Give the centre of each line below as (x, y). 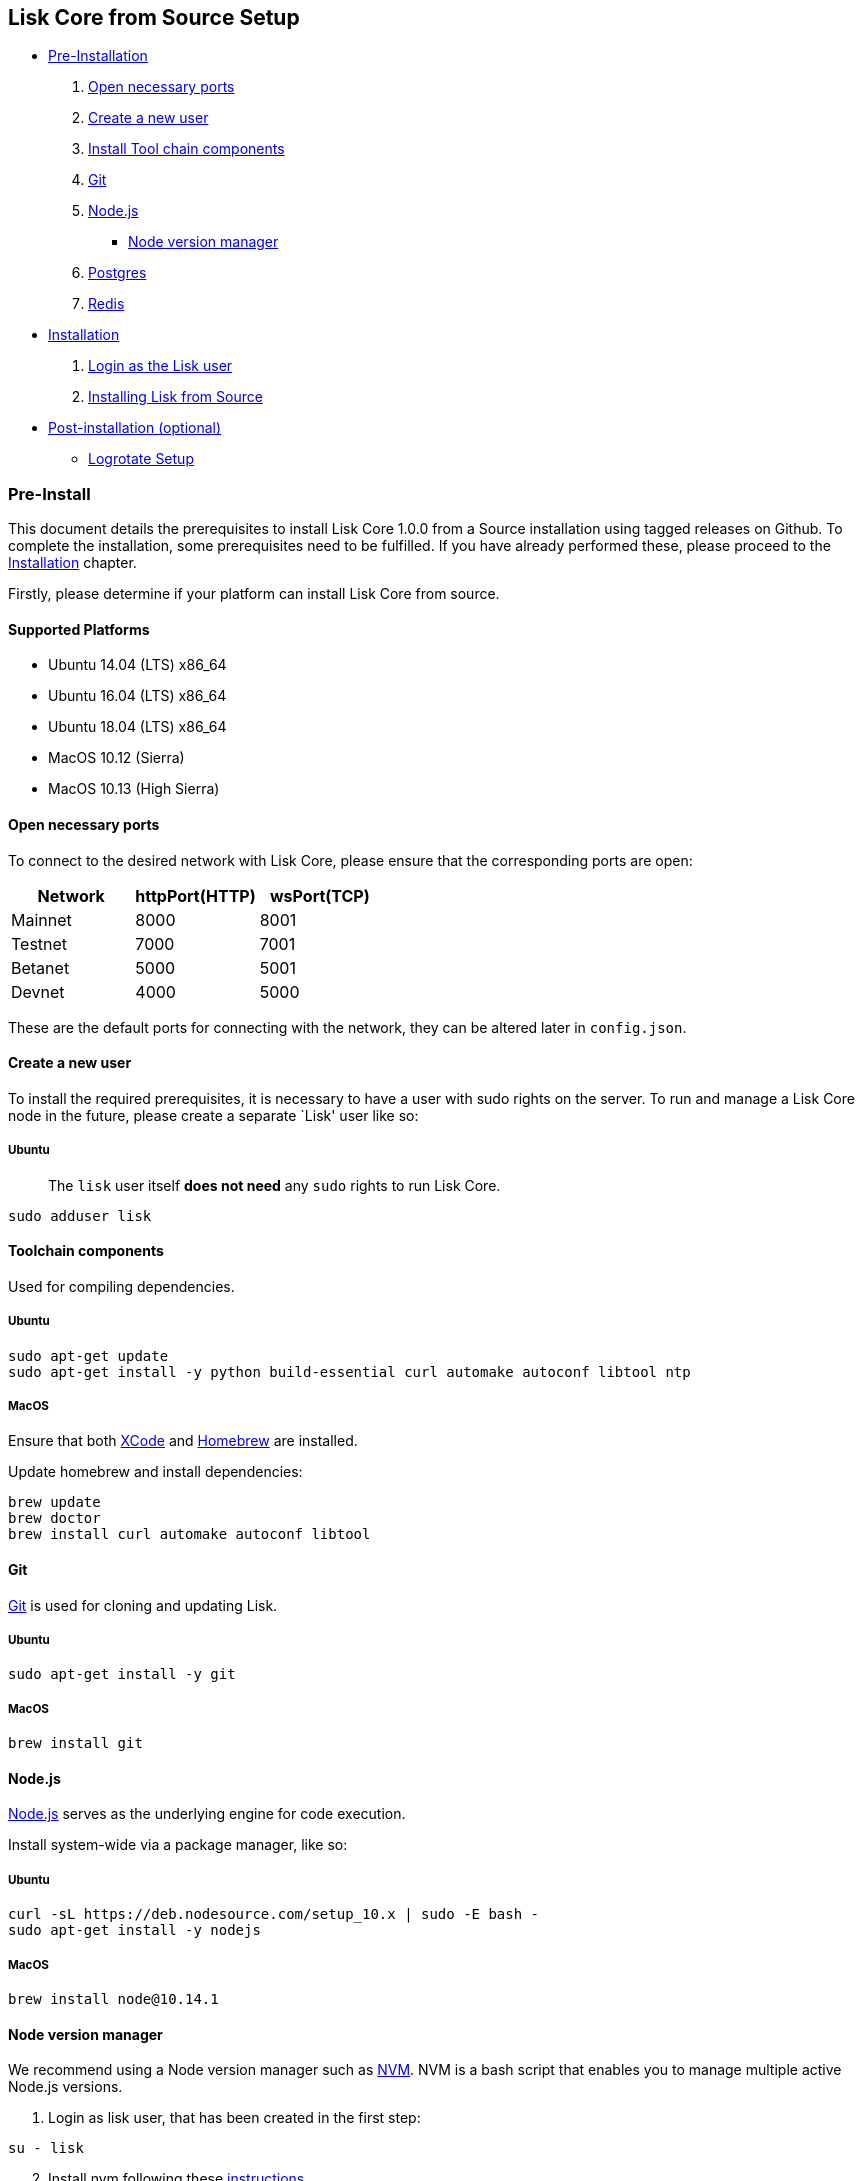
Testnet (39, 943)
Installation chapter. (72, 563)
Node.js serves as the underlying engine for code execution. (207, 1814)
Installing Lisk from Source (175, 397)
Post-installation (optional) (135, 428)
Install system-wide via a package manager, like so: (178, 1845)
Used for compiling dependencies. (121, 1286)
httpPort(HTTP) (195, 895)
